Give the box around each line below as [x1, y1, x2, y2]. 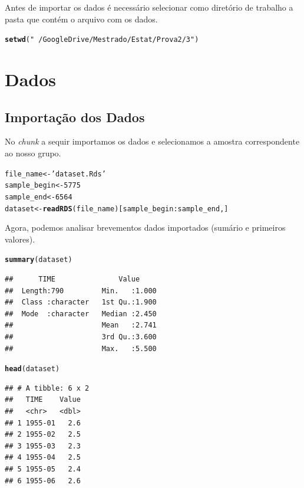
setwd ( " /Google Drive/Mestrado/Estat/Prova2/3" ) [5, 35, 199, 44]
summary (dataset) [5, 256, 72, 264]
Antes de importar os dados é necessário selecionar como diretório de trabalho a [5, 1, 293, 13]
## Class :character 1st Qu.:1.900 [5, 298, 157, 307]
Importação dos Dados [5, 107, 145, 126]
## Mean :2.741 [5, 321, 157, 330]
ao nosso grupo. [5, 147, 61, 159]
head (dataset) [5, 365, 60, 374]
